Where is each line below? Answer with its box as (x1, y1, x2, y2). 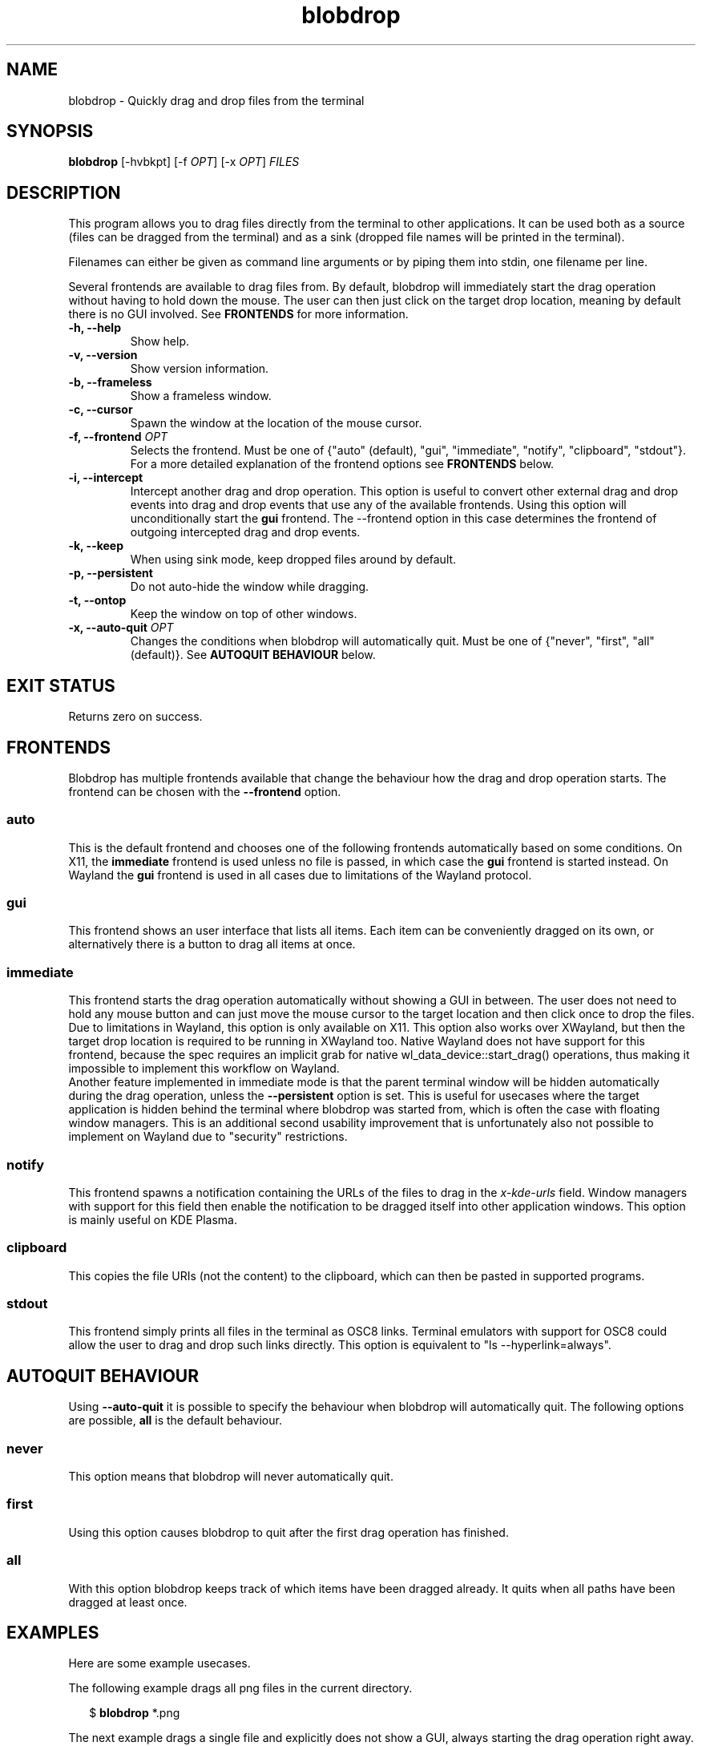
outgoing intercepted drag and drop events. (130, 525, 361, 540)
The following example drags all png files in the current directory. (68, 1681, 413, 1695)
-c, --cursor (68, 402, 133, 417)
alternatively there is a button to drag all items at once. (68, 937, 356, 952)
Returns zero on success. (68, 709, 203, 724)
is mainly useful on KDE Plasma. (68, 1212, 237, 1227)
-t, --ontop (68, 593, 127, 608)
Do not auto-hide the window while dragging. (130, 580, 369, 594)
